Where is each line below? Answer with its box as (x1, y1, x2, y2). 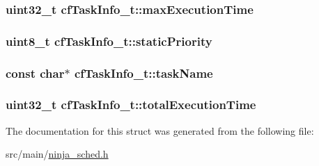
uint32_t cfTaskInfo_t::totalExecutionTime (6, 96, 256, 113)
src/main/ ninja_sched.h (6, 147, 109, 161)
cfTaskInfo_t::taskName (74, 64, 213, 81)
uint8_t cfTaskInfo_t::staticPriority (6, 32, 212, 49)
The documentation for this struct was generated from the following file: (6, 123, 314, 138)
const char (6, 64, 65, 81)
